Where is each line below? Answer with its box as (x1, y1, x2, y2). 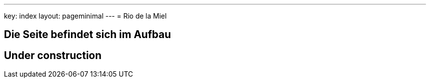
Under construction (4, 49, 102, 61)
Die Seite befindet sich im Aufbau (4, 28, 171, 41)
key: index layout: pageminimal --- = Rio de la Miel (4, 12, 167, 20)
